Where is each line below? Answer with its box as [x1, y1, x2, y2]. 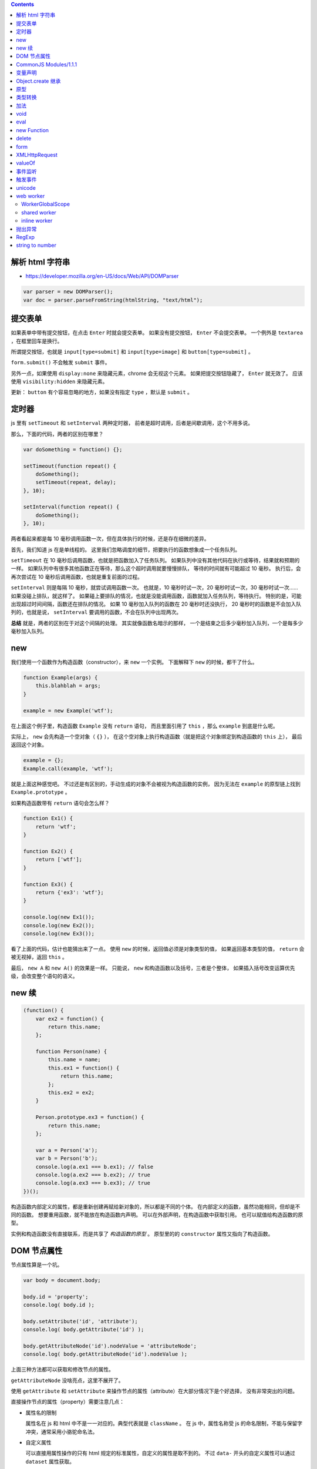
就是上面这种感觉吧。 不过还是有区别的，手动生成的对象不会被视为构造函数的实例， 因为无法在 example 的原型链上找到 [11, 780, 301, 787]
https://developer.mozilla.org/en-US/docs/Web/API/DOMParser [25, 273, 179, 280]
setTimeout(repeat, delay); [35, 479, 117, 486]
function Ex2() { [23, 848, 73, 855]
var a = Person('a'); [35, 1146, 98, 1153]
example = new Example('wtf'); [23, 707, 114, 714]
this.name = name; [48, 1057, 101, 1063]
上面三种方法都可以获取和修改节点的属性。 [11, 1366, 114, 1373]
